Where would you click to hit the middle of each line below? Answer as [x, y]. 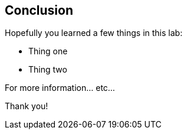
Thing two [48, 70]
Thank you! [27, 106]
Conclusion [39, 10]
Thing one [48, 51]
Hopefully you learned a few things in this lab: [94, 33]
